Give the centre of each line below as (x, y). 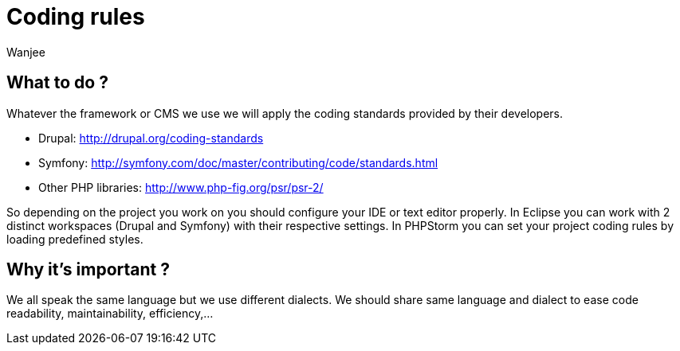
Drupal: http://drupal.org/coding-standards (151, 138)
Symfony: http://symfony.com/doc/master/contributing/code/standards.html (238, 162)
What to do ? (57, 83)
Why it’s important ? (88, 270)
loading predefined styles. (75, 239)
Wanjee (26, 52)
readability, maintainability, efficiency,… (110, 314)
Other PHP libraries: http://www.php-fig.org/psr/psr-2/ (181, 187)
